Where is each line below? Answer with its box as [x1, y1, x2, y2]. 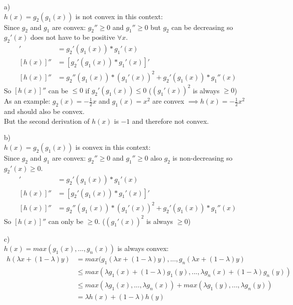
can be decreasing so [171, 22, 233, 32]
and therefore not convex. [132, 115, 209, 126]
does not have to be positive [30, 32, 115, 42]
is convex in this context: [75, 141, 151, 152]
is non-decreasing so [173, 152, 233, 163]
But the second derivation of [4, 115, 90, 126]
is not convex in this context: [75, 11, 163, 21]
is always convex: [117, 243, 169, 253]
